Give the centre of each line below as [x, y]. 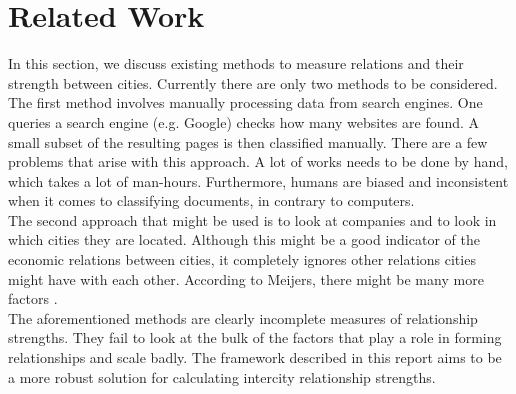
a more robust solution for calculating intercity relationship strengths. [222, 376]
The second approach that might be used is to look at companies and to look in [252, 219]
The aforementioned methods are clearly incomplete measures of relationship [243, 317]
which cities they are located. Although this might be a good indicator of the [244, 239]
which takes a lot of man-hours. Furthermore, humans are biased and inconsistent [258, 180]
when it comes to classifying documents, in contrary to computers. [211, 200]
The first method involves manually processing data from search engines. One [245, 102]
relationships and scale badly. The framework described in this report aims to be [255, 357]
